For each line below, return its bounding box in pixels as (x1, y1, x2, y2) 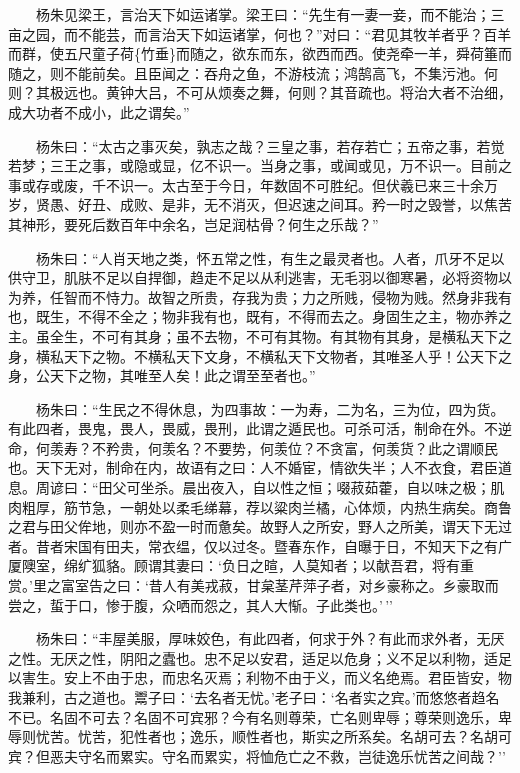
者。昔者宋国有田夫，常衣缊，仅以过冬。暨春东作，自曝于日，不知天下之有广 (8, 535, 512, 556)
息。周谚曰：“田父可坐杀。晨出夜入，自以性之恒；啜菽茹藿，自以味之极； (8, 477, 491, 498)
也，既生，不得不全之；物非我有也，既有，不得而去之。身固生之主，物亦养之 (8, 306, 512, 327)
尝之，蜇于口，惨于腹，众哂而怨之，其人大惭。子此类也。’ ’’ (8, 594, 394, 615)
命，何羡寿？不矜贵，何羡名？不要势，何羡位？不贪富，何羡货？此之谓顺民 (8, 437, 498, 458)
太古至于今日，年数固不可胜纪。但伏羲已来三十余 (161, 174, 484, 195)
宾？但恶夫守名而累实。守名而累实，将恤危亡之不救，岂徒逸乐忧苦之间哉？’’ (8, 745, 506, 766)
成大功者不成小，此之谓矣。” (8, 101, 190, 122)
